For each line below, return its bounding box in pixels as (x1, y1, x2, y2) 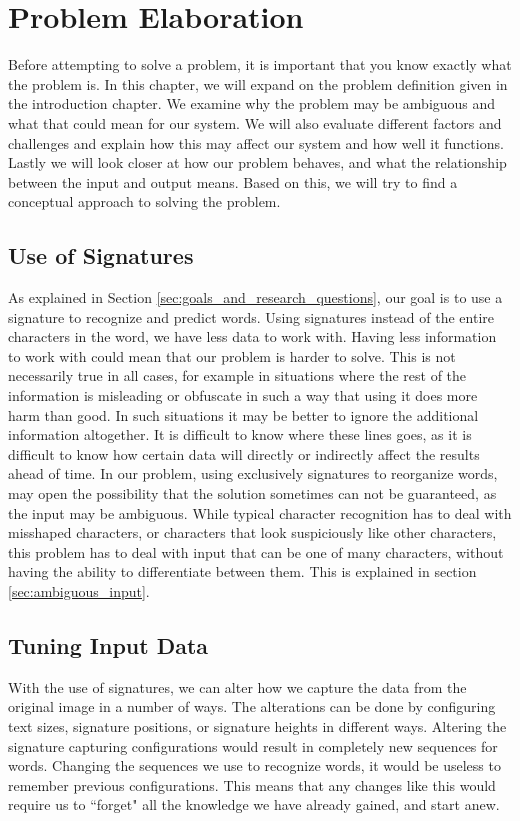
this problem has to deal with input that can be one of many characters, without (8, 541, 504, 562)
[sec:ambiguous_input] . (8, 580, 150, 601)
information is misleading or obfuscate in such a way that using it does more (8, 385, 478, 406)
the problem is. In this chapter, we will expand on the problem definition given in (8, 73, 508, 94)
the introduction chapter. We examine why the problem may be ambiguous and (8, 93, 496, 114)
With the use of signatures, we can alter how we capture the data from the (8, 676, 467, 697)
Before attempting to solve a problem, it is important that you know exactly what (8, 54, 512, 75)
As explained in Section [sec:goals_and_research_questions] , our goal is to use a (8, 287, 503, 308)
